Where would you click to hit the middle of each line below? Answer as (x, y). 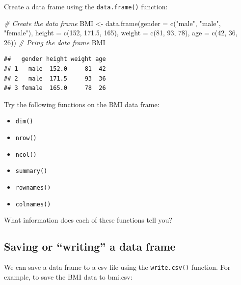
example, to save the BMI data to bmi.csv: (68, 276)
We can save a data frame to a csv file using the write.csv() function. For (117, 267)
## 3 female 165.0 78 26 (55, 88)
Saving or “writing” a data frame (90, 246)
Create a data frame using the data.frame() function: (86, 6)
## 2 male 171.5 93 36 (55, 78)
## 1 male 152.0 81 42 (55, 69)
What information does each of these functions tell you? (88, 220)
